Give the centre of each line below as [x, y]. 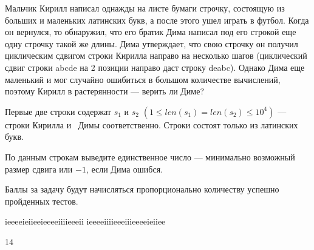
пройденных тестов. [42, 201]
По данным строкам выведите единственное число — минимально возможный [150, 156]
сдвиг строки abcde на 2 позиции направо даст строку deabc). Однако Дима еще [155, 67]
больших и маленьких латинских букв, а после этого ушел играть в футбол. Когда [157, 20]
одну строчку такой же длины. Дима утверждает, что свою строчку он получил [152, 43]
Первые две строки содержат [58, 111]
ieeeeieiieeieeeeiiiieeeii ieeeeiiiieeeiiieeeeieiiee [85, 221]
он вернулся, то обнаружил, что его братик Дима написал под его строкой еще [151, 32]
